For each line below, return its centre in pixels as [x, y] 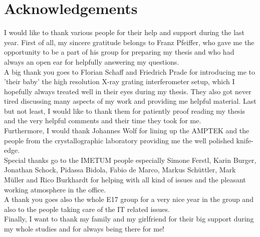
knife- [245, 140]
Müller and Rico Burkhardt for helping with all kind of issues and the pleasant [125, 180]
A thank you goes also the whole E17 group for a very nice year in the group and [129, 199]
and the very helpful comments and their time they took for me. [103, 121]
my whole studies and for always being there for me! [84, 228]
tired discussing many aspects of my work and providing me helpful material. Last [130, 101]
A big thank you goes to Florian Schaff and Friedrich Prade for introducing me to [130, 71]
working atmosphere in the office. [55, 189]
